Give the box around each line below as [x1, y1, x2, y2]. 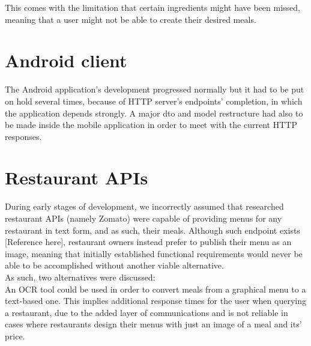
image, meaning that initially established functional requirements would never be [5, 247, 303, 259]
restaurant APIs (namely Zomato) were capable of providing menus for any [5, 212, 282, 224]
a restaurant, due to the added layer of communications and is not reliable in [5, 306, 288, 318]
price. [5, 329, 25, 342]
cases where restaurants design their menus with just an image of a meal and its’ [5, 318, 302, 330]
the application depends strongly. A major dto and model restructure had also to [5, 106, 303, 119]
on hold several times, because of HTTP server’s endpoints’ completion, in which [5, 94, 303, 107]
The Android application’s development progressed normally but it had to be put [5, 83, 304, 96]
